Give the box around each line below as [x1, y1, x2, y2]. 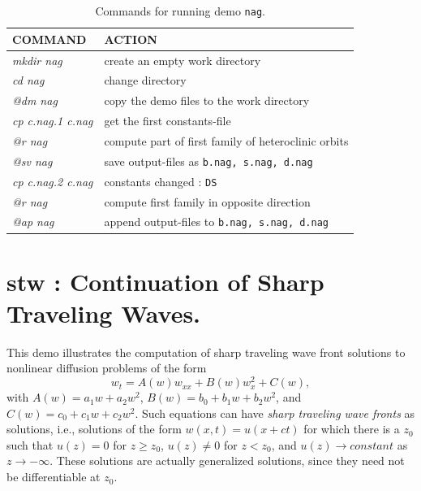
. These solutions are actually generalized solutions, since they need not [49, 452, 405, 469]
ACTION [104, 30, 157, 47]
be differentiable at [6, 468, 101, 485]
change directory [104, 72, 187, 89]
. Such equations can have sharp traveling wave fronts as [135, 404, 415, 421]
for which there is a [303, 420, 400, 437]
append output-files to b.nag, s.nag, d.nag [104, 213, 329, 230]
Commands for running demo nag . [95, 2, 265, 19]
